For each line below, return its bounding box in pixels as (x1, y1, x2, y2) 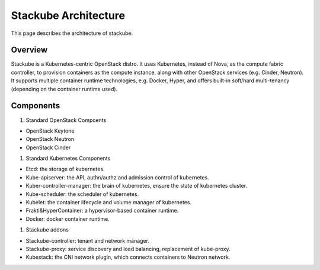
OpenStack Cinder (25, 144, 71, 151)
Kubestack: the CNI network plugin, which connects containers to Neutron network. (25, 253, 231, 261)
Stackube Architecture (11, 9, 126, 22)
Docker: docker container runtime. (25, 215, 110, 222)
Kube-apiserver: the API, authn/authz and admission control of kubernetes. (25, 173, 210, 181)
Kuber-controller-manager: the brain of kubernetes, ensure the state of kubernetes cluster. (25, 182, 248, 189)
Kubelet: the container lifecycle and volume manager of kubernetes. (25, 199, 192, 206)
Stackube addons (25, 226, 69, 233)
